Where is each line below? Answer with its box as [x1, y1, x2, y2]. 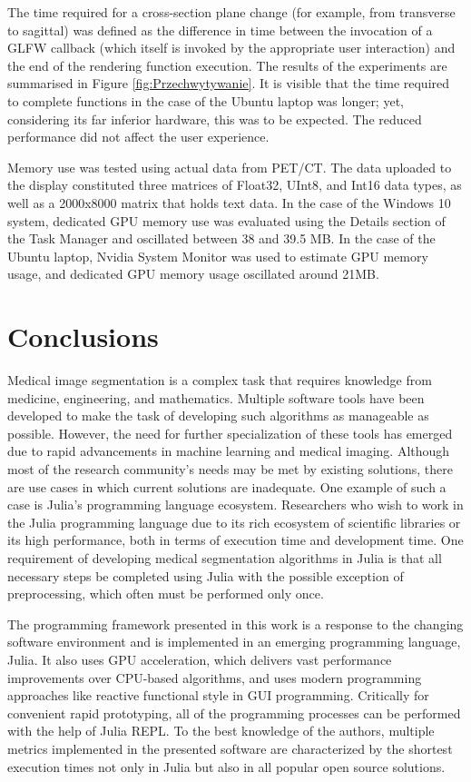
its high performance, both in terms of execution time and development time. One [7, 530, 464, 549]
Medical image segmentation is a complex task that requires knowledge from [7, 371, 432, 390]
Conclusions [7, 318, 159, 355]
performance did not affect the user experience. [7, 127, 270, 146]
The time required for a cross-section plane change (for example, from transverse [7, 3, 456, 21]
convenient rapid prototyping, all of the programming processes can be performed [7, 703, 461, 722]
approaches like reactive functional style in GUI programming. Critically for [7, 686, 429, 705]
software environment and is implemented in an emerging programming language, [7, 632, 461, 651]
